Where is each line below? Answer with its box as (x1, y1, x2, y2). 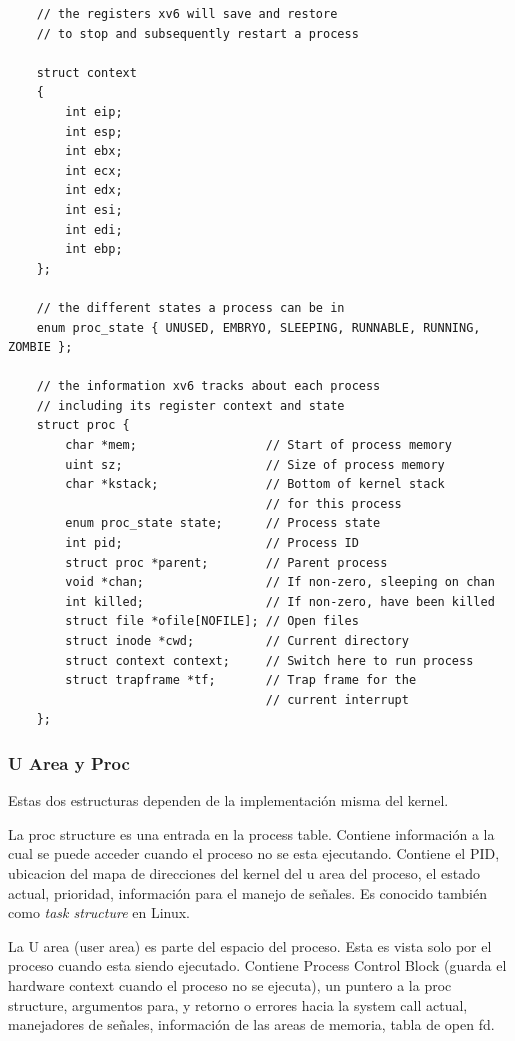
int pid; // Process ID (65, 536, 359, 551)
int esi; (65, 202, 123, 217)
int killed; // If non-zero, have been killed (65, 594, 495, 609)
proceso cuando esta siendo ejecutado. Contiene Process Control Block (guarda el (8, 955, 507, 976)
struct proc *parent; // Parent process (65, 555, 388, 570)
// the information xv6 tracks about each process (36, 379, 381, 394)
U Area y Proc (8, 750, 130, 775)
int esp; (65, 124, 123, 139)
